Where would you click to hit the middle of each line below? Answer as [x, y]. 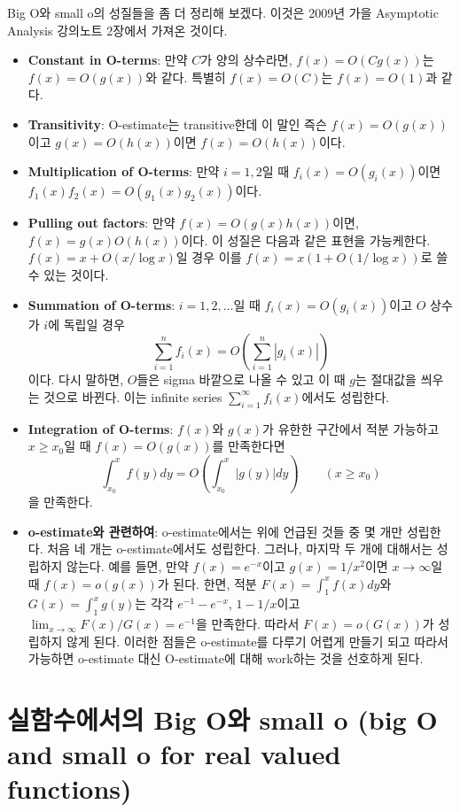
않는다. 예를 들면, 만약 [128, 565]
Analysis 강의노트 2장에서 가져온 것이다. [117, 30]
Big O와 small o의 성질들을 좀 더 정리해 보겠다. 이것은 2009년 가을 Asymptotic [223, 12]
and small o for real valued [174, 754]
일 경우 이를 [209, 257]
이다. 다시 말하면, [76, 379]
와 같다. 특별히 [186, 77]
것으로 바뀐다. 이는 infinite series [133, 396]
